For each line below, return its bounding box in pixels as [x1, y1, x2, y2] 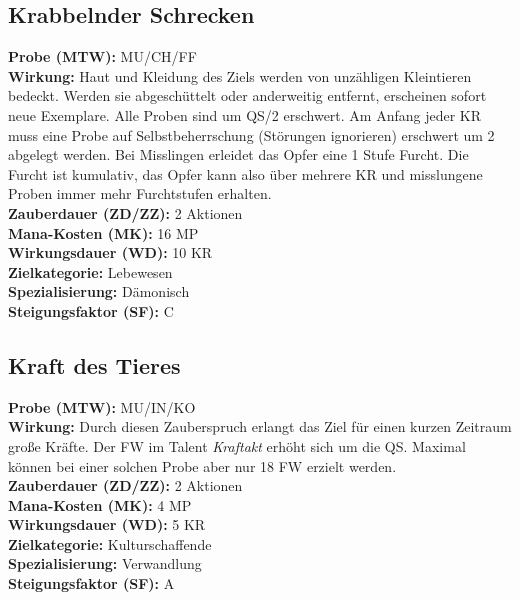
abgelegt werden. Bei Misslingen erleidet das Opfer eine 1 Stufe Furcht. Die [8, 144, 469, 165]
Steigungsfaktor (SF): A [8, 573, 175, 594]
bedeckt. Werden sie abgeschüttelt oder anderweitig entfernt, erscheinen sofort [8, 85, 487, 106]
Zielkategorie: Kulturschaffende [8, 533, 212, 554]
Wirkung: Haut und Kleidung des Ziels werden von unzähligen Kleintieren [8, 65, 472, 86]
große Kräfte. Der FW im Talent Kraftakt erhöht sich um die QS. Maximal [8, 435, 466, 456]
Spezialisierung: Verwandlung [8, 553, 202, 574]
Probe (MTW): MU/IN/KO [8, 396, 196, 417]
